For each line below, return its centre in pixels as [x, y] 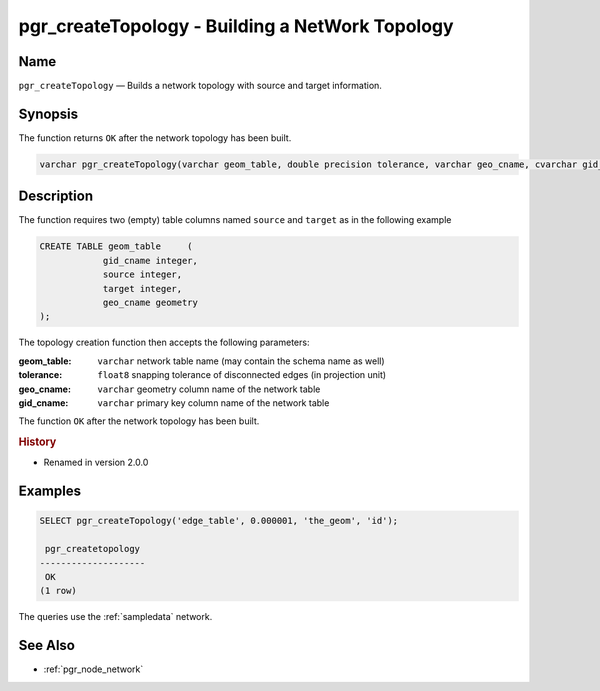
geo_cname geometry [150, 302]
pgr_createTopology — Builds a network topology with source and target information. [200, 86]
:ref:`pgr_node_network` [93, 669]
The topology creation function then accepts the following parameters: [164, 342]
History [37, 442]
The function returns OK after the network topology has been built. [155, 137]
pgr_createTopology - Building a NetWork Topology [236, 26]
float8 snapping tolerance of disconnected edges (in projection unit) [242, 375]
